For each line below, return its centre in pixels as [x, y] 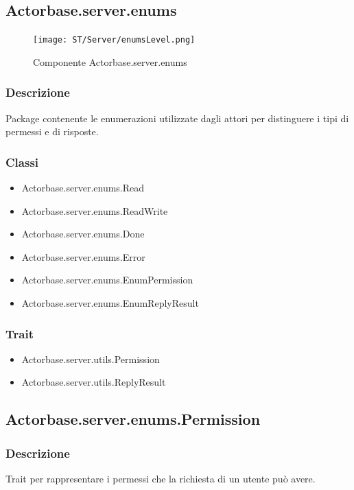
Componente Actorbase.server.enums [110, 61]
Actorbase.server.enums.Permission [133, 419]
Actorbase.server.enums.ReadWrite [95, 210]
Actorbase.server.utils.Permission [91, 359]
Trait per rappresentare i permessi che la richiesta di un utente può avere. [161, 479]
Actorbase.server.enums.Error [83, 256]
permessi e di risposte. [52, 131]
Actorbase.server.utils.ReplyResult [94, 382]
